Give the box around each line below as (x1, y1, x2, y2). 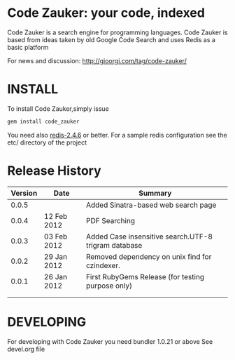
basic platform (7, 43, 49, 51)
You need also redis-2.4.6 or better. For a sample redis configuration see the (7, 131, 227, 139)
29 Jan (44, 251, 68, 261)
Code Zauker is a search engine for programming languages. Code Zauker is (7, 28, 228, 36)
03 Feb (44, 232, 68, 241)
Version (10, 188, 38, 198)
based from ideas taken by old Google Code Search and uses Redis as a (7, 35, 215, 44)
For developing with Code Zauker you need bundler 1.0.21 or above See (7, 337, 213, 345)
